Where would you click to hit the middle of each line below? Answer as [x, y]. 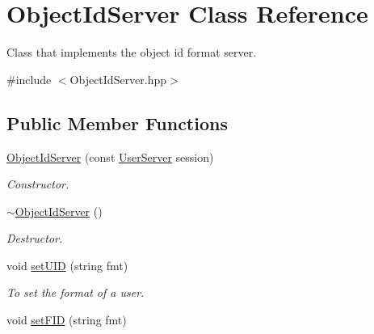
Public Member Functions [117, 123]
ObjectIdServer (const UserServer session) [110, 156]
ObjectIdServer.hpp [118, 79]
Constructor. [38, 184]
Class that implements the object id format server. [132, 52]
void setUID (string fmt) [67, 265]
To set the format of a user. [76, 292]
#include [29, 79]
